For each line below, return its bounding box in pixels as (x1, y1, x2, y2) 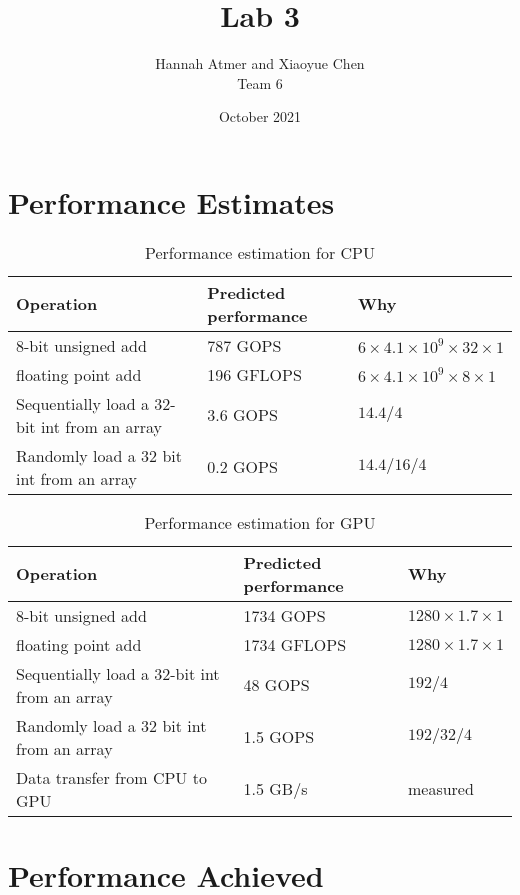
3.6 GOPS (207, 403, 278, 427)
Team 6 (237, 72, 283, 93)
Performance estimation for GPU (144, 510, 376, 534)
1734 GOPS (243, 603, 326, 627)
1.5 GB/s (243, 777, 308, 801)
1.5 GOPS (243, 725, 315, 749)
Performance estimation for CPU (144, 240, 375, 264)
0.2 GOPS (207, 455, 278, 479)
